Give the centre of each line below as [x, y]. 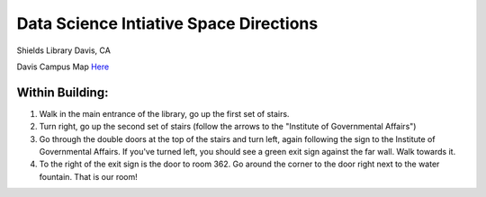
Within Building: [63, 92]
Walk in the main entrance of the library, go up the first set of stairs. [164, 113]
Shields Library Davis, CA [64, 50]
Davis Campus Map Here [63, 67]
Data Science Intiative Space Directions [167, 23]
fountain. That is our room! [89, 176]
